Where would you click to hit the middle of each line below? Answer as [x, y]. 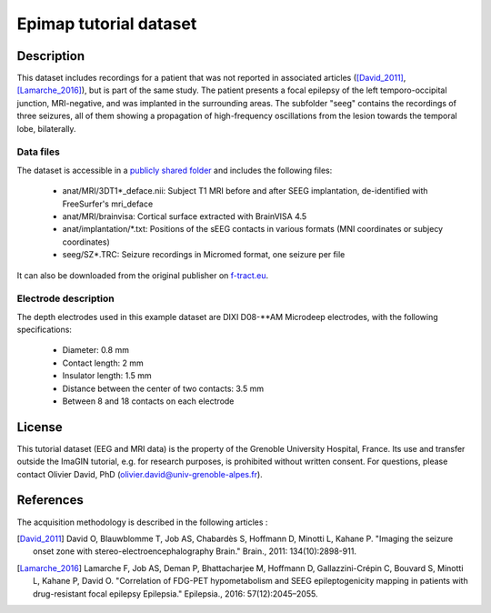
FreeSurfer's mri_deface [108, 204]
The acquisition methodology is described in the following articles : [142, 522]
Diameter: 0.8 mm [95, 350]
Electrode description [65, 298]
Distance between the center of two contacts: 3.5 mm [163, 388]
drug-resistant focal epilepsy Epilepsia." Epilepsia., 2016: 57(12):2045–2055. [175, 593]
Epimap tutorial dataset [107, 24]
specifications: [45, 330]
